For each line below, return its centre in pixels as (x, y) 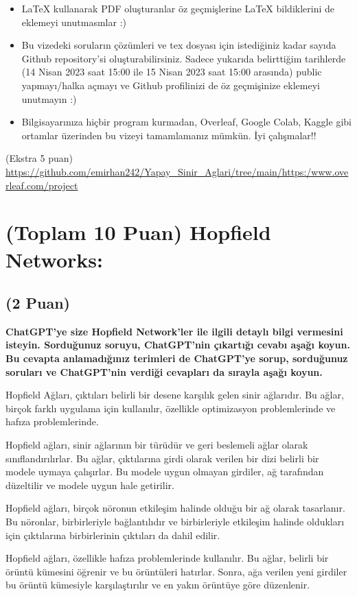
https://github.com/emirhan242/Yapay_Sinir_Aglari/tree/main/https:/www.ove (177, 171)
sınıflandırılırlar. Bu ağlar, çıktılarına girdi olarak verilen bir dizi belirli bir (162, 458)
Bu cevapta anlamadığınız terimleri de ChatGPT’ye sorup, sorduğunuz (177, 358)
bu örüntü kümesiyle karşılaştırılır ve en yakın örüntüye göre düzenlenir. (158, 585)
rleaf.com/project (42, 185)
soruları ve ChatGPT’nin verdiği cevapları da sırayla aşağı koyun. (164, 371)
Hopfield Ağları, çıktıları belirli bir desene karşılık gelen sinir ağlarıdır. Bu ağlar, (175, 395)
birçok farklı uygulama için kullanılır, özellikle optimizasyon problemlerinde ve (171, 408)
